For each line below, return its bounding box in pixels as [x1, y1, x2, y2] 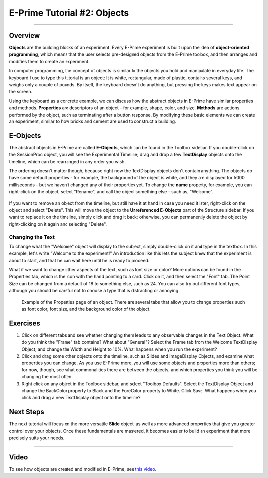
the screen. [9, 89, 33, 95]
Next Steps [9, 408, 44, 416]
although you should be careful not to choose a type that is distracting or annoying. [9, 288, 180, 294]
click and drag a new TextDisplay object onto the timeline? [21, 395, 141, 401]
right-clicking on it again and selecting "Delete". [9, 221, 107, 227]
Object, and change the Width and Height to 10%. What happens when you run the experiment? [21, 346, 217, 352]
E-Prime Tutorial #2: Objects [9, 7, 129, 18]
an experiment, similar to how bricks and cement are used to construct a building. [9, 119, 176, 124]
